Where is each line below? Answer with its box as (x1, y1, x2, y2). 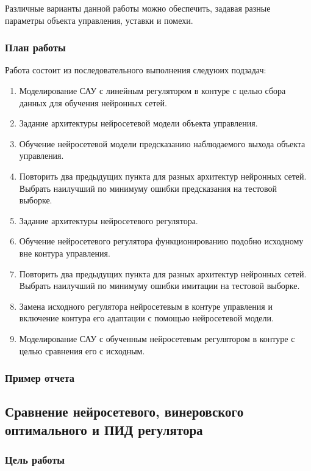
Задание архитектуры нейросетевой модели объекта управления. (19, 117, 258, 130)
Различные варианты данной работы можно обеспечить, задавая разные (5, 2, 271, 14)
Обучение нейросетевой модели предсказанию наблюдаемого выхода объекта (19, 137, 306, 150)
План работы (5, 40, 66, 55)
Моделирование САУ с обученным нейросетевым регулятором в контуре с (19, 332, 295, 345)
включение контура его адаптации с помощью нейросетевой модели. (19, 312, 274, 324)
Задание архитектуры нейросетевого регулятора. (19, 214, 198, 227)
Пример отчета (5, 370, 74, 385)
